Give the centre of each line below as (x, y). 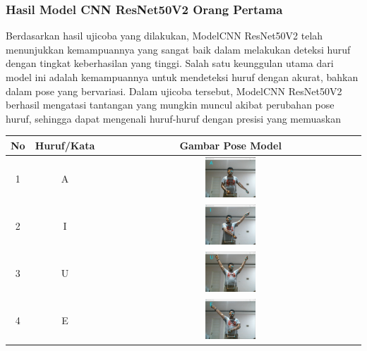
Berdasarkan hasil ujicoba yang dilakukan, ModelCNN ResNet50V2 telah (164, 36)
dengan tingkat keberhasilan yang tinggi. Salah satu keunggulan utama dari (170, 63)
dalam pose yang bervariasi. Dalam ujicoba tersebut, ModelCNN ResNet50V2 (174, 91)
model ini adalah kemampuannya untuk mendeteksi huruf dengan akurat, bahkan (182, 77)
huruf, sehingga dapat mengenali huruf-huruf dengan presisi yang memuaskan (173, 118)
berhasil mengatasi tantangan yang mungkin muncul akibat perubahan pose (170, 105)
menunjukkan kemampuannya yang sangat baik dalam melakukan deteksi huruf (178, 49)
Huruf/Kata (65, 145)
